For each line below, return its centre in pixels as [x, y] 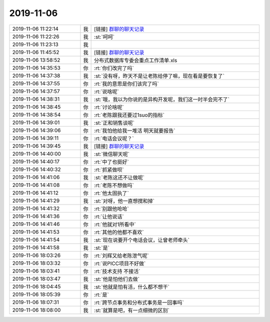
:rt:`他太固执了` [112, 193]
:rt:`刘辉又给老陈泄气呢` [122, 255]
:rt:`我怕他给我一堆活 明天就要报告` [135, 130]
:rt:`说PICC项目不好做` [120, 263]
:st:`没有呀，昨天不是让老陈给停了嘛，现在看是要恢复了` [159, 76]
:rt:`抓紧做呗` [109, 169]
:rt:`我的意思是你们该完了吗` [127, 83]
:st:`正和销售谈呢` [114, 122]
